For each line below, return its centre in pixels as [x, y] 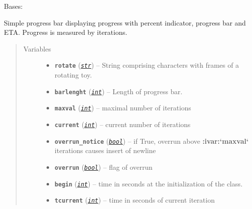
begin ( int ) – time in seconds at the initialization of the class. [149, 183]
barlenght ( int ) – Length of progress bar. [118, 91]
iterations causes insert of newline [105, 150]
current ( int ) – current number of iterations [123, 124]
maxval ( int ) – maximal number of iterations [123, 108]
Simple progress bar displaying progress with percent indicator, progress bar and [125, 22]
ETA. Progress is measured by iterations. [66, 32]
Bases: [13, 6]
